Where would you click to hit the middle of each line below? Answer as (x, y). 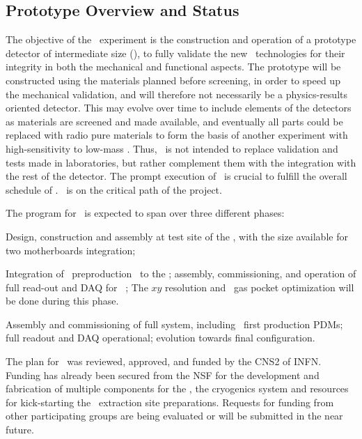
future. (20, 430)
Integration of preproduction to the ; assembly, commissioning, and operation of (181, 274)
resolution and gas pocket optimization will (260, 287)
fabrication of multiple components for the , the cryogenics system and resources (177, 388)
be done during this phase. (62, 301)
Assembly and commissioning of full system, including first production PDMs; (174, 324)
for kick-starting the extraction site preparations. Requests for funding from (170, 402)
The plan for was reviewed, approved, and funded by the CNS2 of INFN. (164, 361)
